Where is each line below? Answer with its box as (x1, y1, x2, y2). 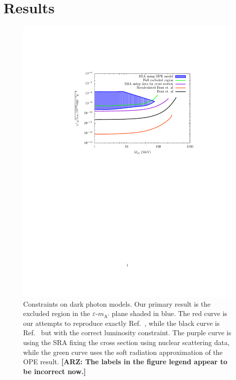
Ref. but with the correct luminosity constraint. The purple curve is (23, 327, 232, 338)
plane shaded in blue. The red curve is (111, 308, 228, 318)
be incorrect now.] (23, 366, 86, 376)
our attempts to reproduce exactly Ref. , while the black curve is (23, 317, 220, 328)
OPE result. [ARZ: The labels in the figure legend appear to (23, 356, 228, 367)
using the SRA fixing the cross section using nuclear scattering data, (23, 337, 230, 347)
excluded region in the (23, 308, 90, 318)
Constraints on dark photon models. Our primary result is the (23, 298, 211, 309)
